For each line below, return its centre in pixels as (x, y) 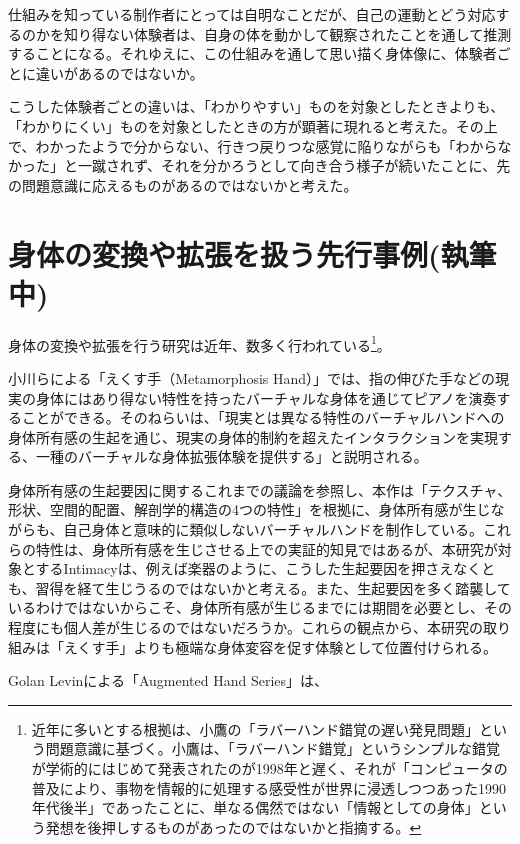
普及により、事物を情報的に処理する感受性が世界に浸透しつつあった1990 (269, 787)
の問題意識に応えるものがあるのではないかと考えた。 (183, 184)
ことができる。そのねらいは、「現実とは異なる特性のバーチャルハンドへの (263, 417)
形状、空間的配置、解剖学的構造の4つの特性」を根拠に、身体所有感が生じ (249, 509)
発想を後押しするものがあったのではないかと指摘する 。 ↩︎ (233, 826)
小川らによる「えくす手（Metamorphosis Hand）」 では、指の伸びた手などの (252, 377)
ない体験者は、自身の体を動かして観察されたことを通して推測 (308, 33)
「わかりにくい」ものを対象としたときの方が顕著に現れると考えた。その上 (253, 125)
